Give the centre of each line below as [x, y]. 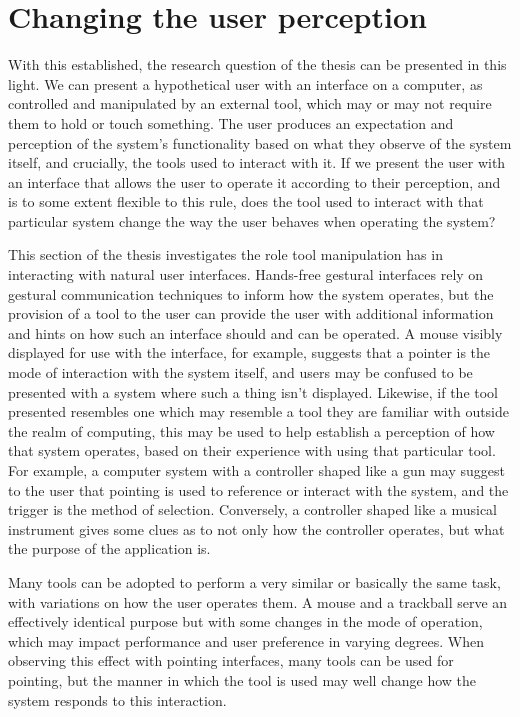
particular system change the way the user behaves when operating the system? [252, 220]
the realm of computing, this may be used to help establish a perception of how [251, 430]
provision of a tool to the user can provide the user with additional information [251, 313]
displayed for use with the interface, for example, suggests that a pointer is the [249, 352]
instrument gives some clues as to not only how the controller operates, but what [256, 528]
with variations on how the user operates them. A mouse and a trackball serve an [258, 601]
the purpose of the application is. [109, 548]
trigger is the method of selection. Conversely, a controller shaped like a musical [252, 509]
